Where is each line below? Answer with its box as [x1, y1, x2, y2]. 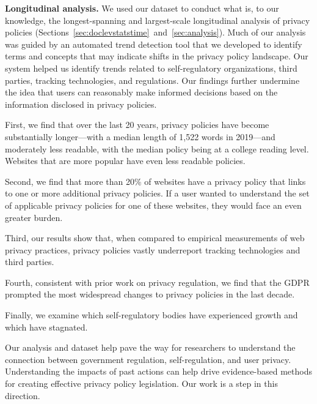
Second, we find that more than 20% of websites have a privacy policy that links [5, 174, 306, 187]
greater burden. [5, 211, 63, 223]
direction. [5, 389, 40, 402]
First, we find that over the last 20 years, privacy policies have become [5, 118, 269, 131]
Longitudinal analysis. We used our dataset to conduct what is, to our [5, 2, 279, 14]
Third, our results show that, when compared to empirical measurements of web [5, 231, 305, 244]
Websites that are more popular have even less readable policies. [5, 154, 246, 167]
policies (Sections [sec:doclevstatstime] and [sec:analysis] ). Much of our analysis [5, 26, 306, 39]
